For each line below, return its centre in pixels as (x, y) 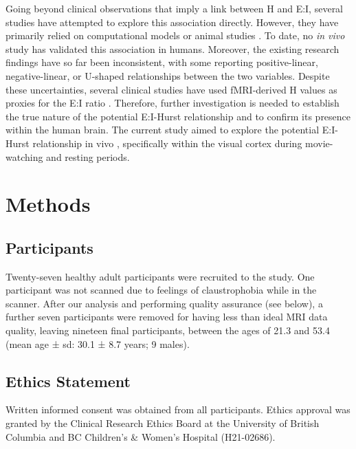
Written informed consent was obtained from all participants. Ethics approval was (178, 409)
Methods (48, 204)
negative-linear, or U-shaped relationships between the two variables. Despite (168, 75)
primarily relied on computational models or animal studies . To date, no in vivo (175, 35)
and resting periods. (88, 156)
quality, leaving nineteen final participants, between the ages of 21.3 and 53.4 (168, 330)
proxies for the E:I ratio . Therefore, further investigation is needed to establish (173, 103)
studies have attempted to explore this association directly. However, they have (172, 22)
